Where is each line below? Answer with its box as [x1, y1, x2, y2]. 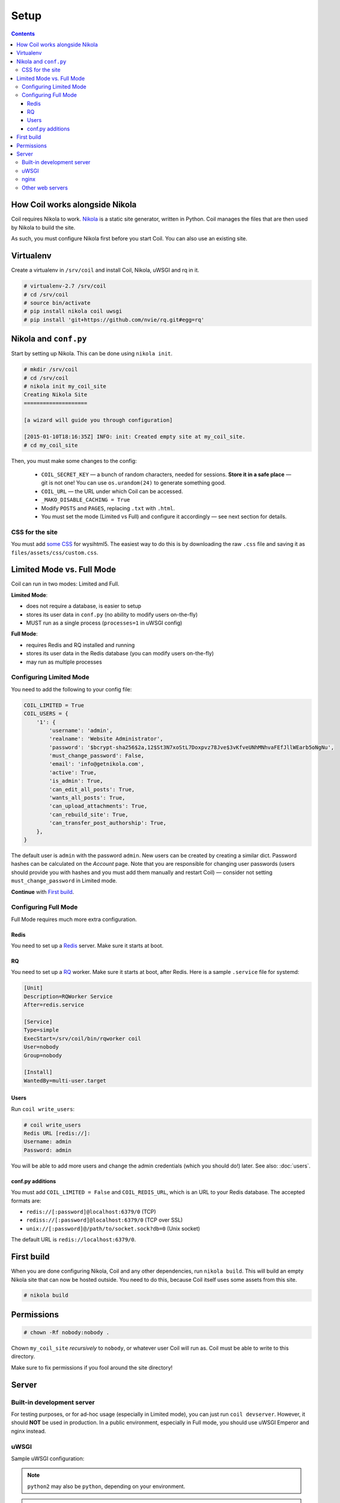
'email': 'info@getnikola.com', [49, 761, 144, 768]
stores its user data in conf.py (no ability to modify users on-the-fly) [26, 611, 198, 618]
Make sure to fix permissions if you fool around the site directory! [11, 1364, 173, 1371]
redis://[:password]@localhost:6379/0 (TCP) [26, 1208, 156, 1216]
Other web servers [22, 184, 68, 191]
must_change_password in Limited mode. [11, 877, 117, 884]
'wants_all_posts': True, [49, 794, 126, 801]
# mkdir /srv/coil [23, 366, 78, 373]
